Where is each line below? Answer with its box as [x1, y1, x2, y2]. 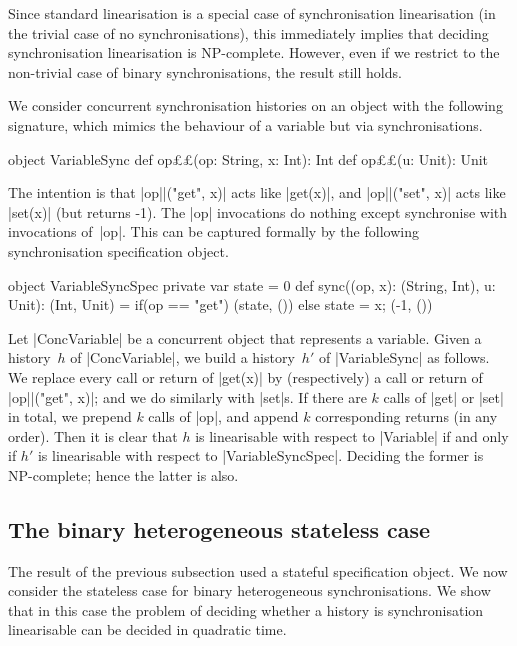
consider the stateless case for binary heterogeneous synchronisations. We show [8, 580, 491, 601]
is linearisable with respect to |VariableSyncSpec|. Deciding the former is [37, 445, 484, 466]
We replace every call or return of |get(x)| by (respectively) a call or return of [8, 366, 483, 387]
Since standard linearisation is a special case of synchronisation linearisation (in [8, 3, 496, 23]
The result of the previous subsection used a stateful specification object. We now [8, 560, 508, 581]
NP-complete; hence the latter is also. [8, 464, 239, 485]
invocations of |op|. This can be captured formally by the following [8, 221, 419, 242]
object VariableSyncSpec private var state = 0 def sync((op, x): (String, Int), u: [8, 274, 496, 295]
